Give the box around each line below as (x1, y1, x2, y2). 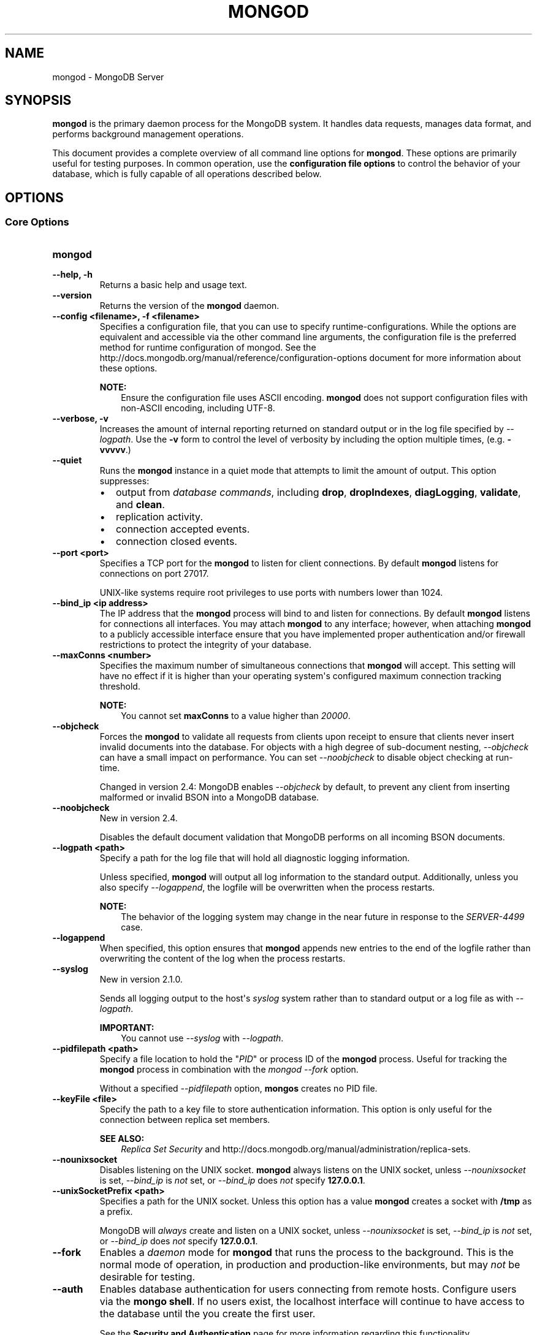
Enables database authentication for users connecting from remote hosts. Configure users (99, 1282, 517, 1295)
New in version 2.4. (99, 812, 178, 823)
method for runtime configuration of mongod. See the (99, 341, 316, 352)
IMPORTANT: (99, 1022, 154, 1033)
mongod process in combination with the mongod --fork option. (99, 1063, 359, 1074)
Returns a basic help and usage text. (99, 279, 247, 290)
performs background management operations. (52, 129, 244, 140)
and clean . (115, 498, 165, 511)
